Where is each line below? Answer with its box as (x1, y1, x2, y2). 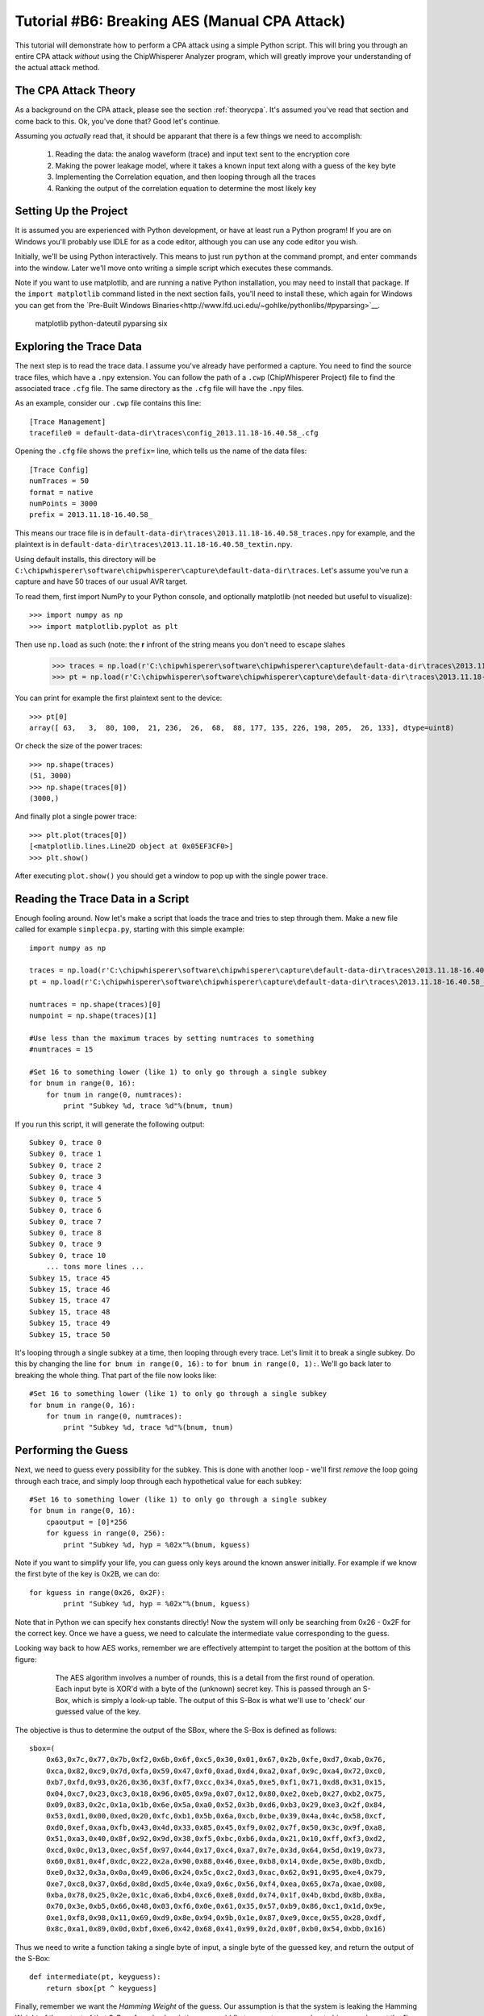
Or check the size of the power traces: (15, 741, 143, 751)
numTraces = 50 (29, 477, 90, 485)
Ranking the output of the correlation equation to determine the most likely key (55, 183, 317, 193)
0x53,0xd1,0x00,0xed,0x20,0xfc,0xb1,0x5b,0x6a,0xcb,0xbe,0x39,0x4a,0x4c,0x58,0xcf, (45, 1811, 387, 1821)
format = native (29, 488, 94, 497)
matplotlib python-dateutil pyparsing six (35, 319, 168, 328)
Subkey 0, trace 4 (29, 1183, 102, 1193)
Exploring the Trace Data (15, 339, 143, 354)
